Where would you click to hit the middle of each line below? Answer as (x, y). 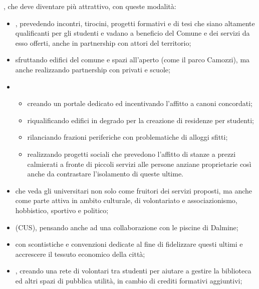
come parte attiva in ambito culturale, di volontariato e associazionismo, (126, 200)
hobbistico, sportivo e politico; (62, 210)
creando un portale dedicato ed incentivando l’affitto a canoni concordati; (140, 103)
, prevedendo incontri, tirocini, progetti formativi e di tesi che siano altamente (135, 23)
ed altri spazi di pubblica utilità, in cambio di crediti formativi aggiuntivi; (129, 280)
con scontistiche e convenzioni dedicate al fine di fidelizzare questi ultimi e (129, 244)
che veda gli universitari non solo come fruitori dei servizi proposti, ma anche (134, 190)
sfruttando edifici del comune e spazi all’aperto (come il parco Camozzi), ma (133, 60)
